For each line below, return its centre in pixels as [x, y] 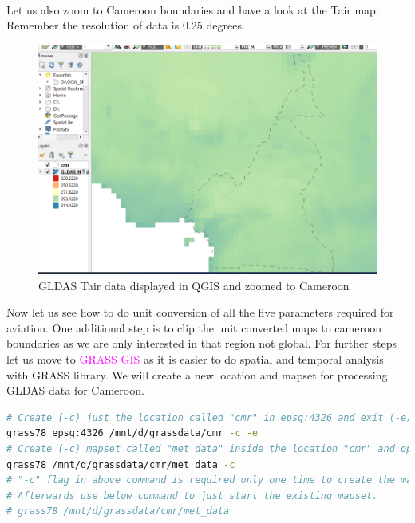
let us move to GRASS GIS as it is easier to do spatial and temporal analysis [195, 359]
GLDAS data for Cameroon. [75, 390]
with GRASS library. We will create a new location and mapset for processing [197, 374]
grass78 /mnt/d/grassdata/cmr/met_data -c [121, 464]
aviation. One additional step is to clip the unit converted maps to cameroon [194, 327]
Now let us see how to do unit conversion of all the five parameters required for [200, 312]
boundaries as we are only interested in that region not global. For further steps [202, 343]
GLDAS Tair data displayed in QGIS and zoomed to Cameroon [194, 285]
